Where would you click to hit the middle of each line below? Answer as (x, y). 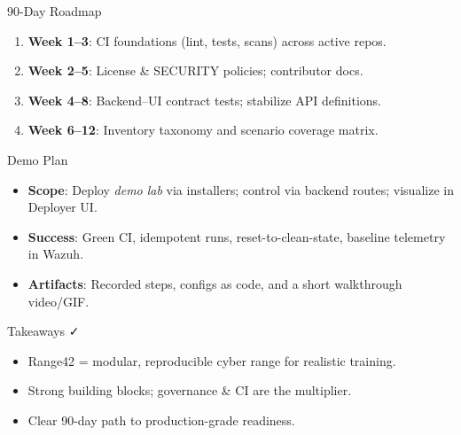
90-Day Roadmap (55, 11)
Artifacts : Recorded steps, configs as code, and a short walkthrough (215, 283)
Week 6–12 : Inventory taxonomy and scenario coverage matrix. (203, 130)
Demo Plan (38, 159)
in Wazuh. (56, 254)
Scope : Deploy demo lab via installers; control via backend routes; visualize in (241, 189)
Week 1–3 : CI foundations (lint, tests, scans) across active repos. (207, 40)
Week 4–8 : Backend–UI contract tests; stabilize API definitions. (204, 100)
